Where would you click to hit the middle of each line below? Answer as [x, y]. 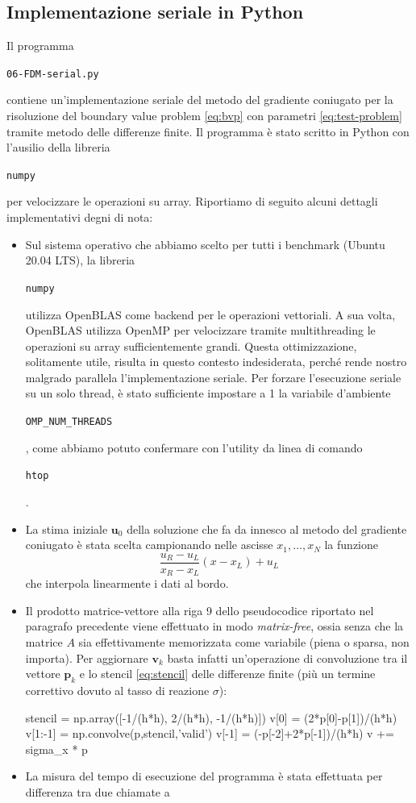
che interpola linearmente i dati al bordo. [127, 583]
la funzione [351, 545]
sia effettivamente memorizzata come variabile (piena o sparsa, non [244, 642]
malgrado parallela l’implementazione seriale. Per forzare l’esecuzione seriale [213, 377]
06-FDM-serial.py [53, 74]
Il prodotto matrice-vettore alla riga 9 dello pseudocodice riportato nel [200, 610]
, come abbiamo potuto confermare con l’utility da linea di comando [194, 447]
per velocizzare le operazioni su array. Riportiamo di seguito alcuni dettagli [192, 201]
